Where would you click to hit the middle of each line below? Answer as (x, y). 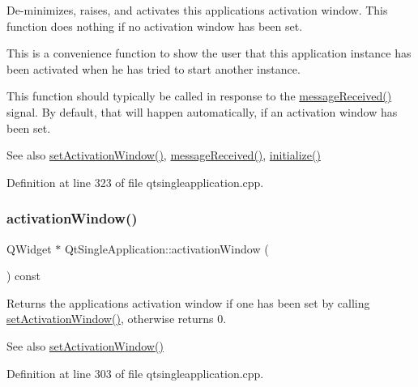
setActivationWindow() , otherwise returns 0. (117, 319)
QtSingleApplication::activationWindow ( (166, 248)
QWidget (29, 248)
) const (24, 276)
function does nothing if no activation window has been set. (155, 26)
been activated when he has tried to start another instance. (154, 68)
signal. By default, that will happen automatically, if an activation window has (202, 111)
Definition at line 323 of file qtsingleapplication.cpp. (135, 182)
